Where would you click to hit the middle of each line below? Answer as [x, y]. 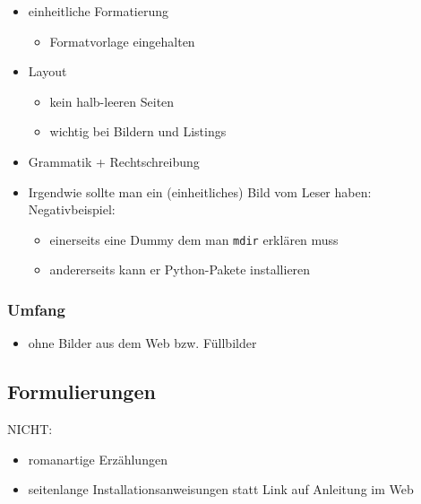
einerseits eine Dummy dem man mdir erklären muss [194, 239]
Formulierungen [82, 391]
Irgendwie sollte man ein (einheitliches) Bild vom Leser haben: [200, 191]
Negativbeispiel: [72, 209]
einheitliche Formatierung [99, 11]
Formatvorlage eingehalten [122, 41]
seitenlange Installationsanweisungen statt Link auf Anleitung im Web [221, 489]
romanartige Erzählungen [98, 459]
